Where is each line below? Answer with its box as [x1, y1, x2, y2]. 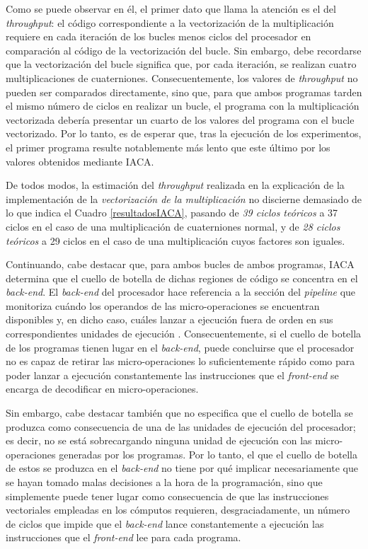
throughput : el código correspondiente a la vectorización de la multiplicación [6, 15, 334, 30]
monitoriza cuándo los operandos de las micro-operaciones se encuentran [6, 298, 320, 313]
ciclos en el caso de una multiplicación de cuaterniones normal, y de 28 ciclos [6, 219, 340, 233]
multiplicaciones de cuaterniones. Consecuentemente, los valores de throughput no [6, 70, 358, 85]
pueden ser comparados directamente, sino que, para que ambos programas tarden [6, 84, 362, 99]
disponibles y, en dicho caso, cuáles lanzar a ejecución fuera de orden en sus [6, 312, 333, 327]
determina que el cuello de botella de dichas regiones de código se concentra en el [6, 270, 358, 285]
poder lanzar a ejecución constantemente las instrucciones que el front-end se [6, 367, 339, 382]
